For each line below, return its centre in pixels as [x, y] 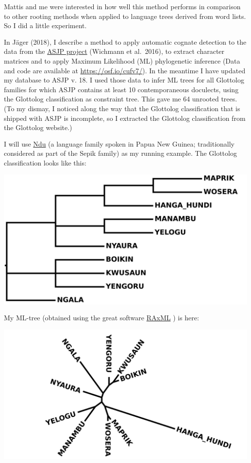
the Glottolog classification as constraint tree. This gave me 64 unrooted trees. [121, 99]
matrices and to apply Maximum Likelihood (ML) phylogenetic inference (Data [122, 60]
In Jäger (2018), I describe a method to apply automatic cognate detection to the [125, 41]
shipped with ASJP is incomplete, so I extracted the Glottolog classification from [125, 118]
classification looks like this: [45, 162]
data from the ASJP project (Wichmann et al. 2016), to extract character [114, 51]
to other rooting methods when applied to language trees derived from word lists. [125, 16]
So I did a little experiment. [45, 25]
